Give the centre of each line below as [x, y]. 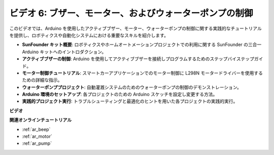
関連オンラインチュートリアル [41, 120]
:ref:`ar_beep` [36, 129]
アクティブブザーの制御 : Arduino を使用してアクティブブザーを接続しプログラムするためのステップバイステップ [138, 59]
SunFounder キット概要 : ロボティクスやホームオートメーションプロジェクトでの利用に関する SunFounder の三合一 [142, 45]
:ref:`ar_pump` [37, 143]
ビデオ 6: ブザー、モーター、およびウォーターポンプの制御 [131, 13]
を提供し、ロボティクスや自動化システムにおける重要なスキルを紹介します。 [89, 35]
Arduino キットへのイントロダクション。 [64, 52]
